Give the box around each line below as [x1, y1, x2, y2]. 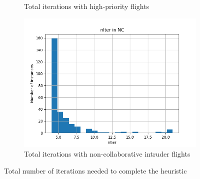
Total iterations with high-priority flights [24, 1, 149, 11]
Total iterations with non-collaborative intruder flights [24, 149, 190, 159]
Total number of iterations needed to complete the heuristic [4, 165, 187, 176]
